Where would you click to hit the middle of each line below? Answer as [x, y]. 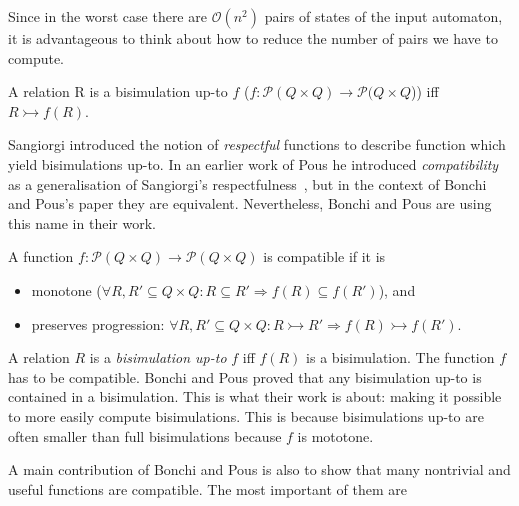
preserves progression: [98, 323]
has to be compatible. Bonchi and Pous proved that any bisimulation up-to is [245, 376]
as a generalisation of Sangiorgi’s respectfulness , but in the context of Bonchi [247, 183]
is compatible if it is [324, 256]
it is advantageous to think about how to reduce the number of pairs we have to [253, 38]
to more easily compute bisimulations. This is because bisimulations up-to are [246, 415]
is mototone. [335, 435]
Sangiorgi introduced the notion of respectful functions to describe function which [257, 144]
